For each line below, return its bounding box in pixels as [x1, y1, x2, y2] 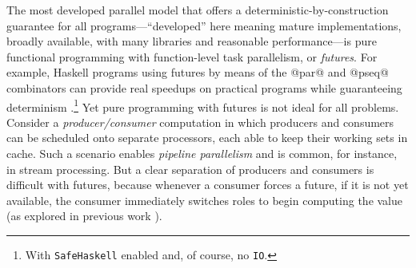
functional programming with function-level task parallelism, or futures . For [6, 48, 378, 65]
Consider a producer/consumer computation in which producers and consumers [6, 113, 394, 130]
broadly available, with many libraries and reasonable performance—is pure [6, 33, 377, 49]
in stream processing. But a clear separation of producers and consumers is [6, 160, 374, 177]
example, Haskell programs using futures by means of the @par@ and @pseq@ [6, 64, 389, 81]
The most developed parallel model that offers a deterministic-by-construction [6, 2, 389, 18]
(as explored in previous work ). [6, 207, 162, 224]
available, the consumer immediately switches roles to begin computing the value [6, 191, 403, 208]
